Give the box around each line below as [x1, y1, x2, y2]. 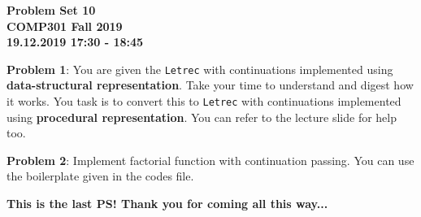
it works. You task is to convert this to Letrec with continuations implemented [7, 93, 401, 110]
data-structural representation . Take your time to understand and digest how [7, 76, 414, 93]
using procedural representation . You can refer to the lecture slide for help [7, 108, 397, 125]
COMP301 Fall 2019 [7, 17, 123, 34]
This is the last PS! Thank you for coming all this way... [7, 195, 328, 212]
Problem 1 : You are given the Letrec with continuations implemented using [7, 60, 393, 77]
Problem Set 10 [7, 2, 96, 18]
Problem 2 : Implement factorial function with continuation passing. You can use [7, 151, 414, 168]
